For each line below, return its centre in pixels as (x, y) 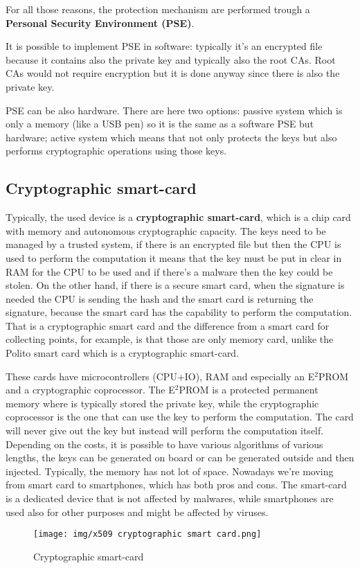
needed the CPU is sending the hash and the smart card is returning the (160, 298)
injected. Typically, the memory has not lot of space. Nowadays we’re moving (170, 471)
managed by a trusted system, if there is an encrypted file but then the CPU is (173, 244)
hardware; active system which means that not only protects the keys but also (171, 137)
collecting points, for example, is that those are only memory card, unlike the (170, 339)
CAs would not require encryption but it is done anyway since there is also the (173, 73)
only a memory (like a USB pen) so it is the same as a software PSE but (160, 124)
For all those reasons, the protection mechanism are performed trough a (158, 9)
